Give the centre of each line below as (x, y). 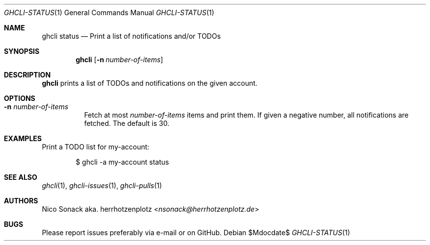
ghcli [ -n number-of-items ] (120, 60)
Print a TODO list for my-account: (96, 147)
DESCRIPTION (27, 75)
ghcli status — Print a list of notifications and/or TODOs (131, 36)
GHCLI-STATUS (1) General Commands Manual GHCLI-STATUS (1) (109, 12)
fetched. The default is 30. (127, 123)
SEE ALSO (21, 177)
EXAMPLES (23, 138)
